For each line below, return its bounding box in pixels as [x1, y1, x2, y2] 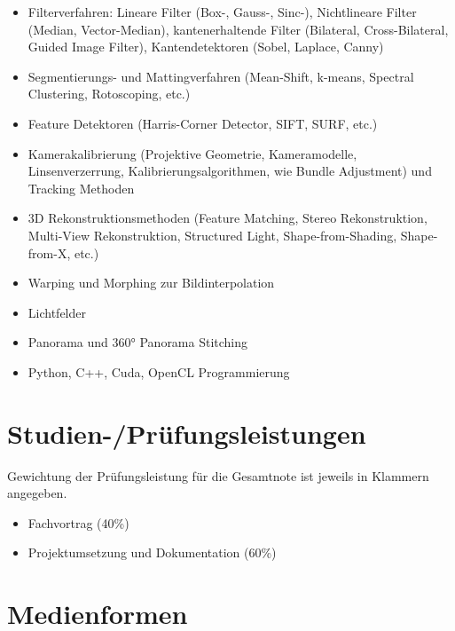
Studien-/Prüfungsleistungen [7, 414, 366, 451]
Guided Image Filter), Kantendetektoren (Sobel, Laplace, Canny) [27, 37, 384, 56]
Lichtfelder [27, 303, 86, 321]
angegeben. [7, 484, 67, 502]
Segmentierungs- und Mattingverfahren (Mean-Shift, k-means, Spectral [27, 67, 414, 85]
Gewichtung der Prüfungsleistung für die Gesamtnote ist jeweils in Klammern [7, 466, 429, 485]
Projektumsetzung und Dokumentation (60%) [27, 543, 277, 562]
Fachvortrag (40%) [27, 513, 129, 532]
